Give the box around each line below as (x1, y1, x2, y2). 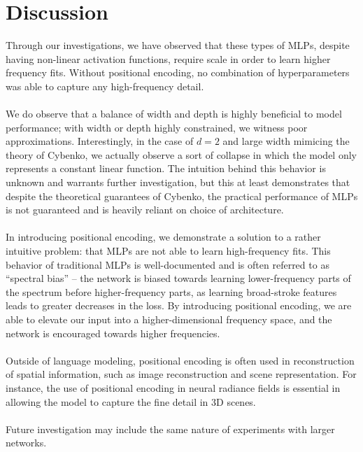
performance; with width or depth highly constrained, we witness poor (6, 120, 308, 134)
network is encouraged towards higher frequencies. (6, 325, 220, 340)
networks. (6, 435, 47, 450)
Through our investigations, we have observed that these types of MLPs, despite (6, 38, 350, 52)
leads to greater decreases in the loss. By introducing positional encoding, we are (6, 298, 352, 313)
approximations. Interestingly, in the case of (6, 134, 194, 148)
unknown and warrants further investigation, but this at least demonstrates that (6, 175, 350, 190)
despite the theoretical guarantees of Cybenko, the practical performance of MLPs (6, 188, 358, 203)
